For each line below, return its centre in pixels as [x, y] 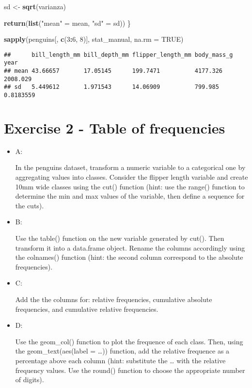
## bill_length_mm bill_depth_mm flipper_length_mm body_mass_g [118, 55]
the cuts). [30, 205]
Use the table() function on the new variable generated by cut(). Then [120, 238]
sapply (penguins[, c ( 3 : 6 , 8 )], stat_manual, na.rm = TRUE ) [94, 39]
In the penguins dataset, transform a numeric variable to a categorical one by [130, 167]
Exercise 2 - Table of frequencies [115, 127]
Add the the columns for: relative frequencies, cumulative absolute [114, 299]
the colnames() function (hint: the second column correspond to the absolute [129, 257]
